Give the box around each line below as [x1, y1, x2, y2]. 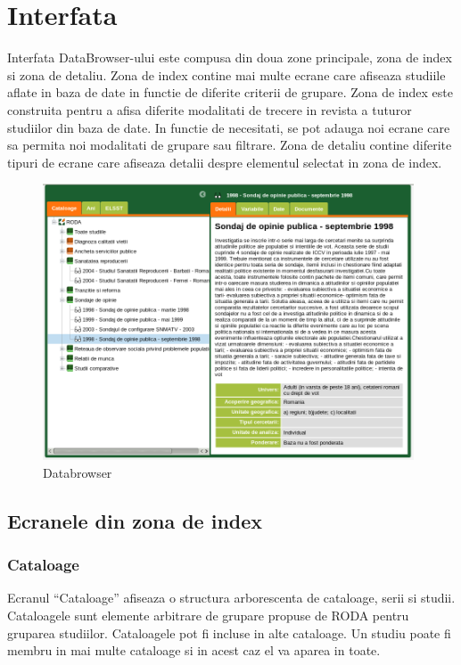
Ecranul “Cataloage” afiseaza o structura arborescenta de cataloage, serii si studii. [7, 588, 456, 607]
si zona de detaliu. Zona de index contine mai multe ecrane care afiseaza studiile [7, 65, 446, 84]
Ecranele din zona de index [7, 506, 263, 534]
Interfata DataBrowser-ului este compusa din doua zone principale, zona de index [7, 48, 452, 67]
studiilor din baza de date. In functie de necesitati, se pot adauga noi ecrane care [7, 118, 450, 136]
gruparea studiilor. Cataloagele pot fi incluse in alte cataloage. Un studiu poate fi [7, 623, 451, 642]
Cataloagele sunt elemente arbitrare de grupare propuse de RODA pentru [7, 606, 409, 625]
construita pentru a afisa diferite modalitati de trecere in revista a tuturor [7, 100, 412, 119]
